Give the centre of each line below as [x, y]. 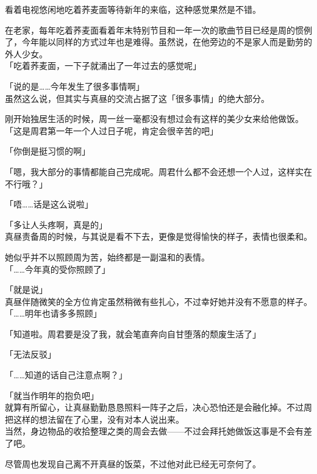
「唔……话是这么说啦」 [49, 204]
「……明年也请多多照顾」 [53, 313]
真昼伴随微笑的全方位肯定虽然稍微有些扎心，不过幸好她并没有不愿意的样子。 [158, 301]
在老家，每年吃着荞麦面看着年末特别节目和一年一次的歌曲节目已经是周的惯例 [158, 30]
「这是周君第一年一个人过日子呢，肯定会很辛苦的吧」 [112, 130]
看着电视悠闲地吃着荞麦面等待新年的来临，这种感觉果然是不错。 [133, 9]
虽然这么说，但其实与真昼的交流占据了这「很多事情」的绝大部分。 [137, 98]
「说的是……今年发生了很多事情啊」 [75, 86]
